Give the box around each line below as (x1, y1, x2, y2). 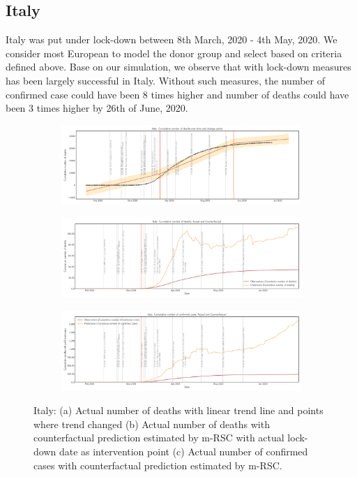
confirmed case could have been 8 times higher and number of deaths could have (6, 87, 349, 101)
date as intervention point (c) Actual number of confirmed (59, 443, 308, 458)
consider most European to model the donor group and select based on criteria (6, 45, 342, 60)
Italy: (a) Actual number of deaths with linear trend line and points (33, 403, 324, 418)
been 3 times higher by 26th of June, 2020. (6, 101, 188, 115)
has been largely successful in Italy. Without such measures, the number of (6, 73, 325, 87)
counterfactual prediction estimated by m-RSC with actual (33, 430, 284, 445)
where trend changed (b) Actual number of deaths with (33, 416, 270, 431)
